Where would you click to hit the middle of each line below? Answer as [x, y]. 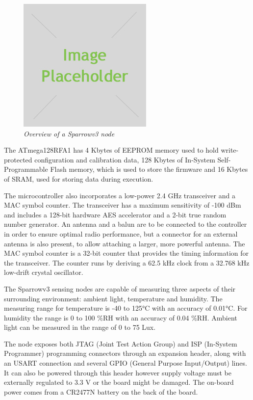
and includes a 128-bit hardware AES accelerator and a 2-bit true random [115, 214]
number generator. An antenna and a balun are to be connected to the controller [126, 224]
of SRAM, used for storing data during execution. [79, 178]
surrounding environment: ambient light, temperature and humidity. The [113, 298]
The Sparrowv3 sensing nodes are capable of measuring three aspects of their [120, 288]
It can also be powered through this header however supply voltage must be [118, 372]
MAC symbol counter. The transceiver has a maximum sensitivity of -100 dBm [123, 205]
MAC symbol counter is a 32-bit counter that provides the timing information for [126, 253]
